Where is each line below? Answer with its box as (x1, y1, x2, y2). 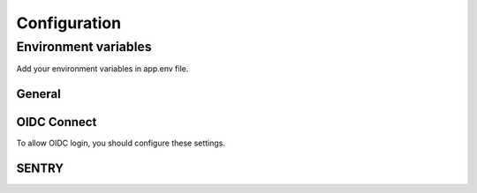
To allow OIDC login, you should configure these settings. (16, 137, 225, 149)
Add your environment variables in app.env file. (16, 63, 189, 74)
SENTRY (16, 161, 64, 176)
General (16, 86, 62, 101)
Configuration (16, 13, 122, 33)
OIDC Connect (16, 115, 97, 130)
